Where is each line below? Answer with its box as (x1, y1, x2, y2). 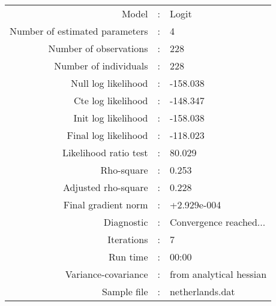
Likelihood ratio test (62, 146, 148, 159)
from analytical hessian (169, 267, 267, 281)
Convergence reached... (169, 215, 266, 229)
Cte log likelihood (73, 93, 148, 107)
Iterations (107, 232, 148, 246)
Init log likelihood (73, 111, 148, 125)
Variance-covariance (65, 267, 148, 281)
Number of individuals (54, 59, 148, 72)
